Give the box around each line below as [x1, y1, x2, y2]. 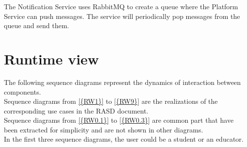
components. [4, 86, 41, 97]
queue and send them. [4, 20, 69, 31]
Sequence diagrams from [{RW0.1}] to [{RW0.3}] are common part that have [4, 115, 234, 125]
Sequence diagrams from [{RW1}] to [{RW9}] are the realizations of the [4, 96, 218, 106]
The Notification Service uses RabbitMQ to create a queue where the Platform [4, 1, 238, 11]
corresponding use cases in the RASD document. [4, 105, 148, 115]
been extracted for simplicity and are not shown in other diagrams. [4, 124, 203, 134]
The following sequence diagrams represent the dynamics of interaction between [4, 77, 241, 87]
